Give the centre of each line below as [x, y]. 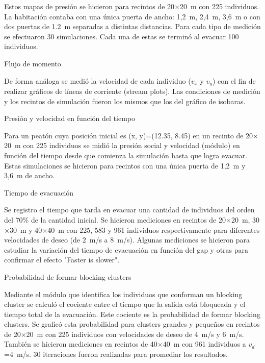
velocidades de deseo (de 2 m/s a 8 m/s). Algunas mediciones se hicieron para [127, 240]
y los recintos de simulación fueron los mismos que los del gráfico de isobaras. [125, 101]
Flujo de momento [33, 63]
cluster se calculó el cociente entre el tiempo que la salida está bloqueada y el [125, 304]
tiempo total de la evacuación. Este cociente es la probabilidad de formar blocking [132, 314]
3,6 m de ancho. [30, 175]
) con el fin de [234, 80]
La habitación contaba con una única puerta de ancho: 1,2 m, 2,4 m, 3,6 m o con [132, 16]
